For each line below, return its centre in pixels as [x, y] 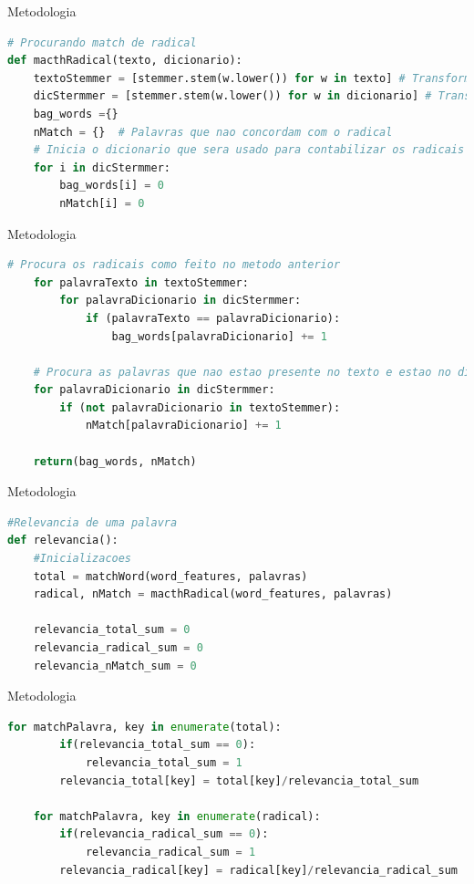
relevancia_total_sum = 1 [164, 762]
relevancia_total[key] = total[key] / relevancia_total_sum [239, 780]
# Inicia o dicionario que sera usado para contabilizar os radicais [249, 150]
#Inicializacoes [82, 559]
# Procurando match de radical [102, 42]
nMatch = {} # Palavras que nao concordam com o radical [213, 132]
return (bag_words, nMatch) [115, 461]
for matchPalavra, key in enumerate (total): [144, 727]
